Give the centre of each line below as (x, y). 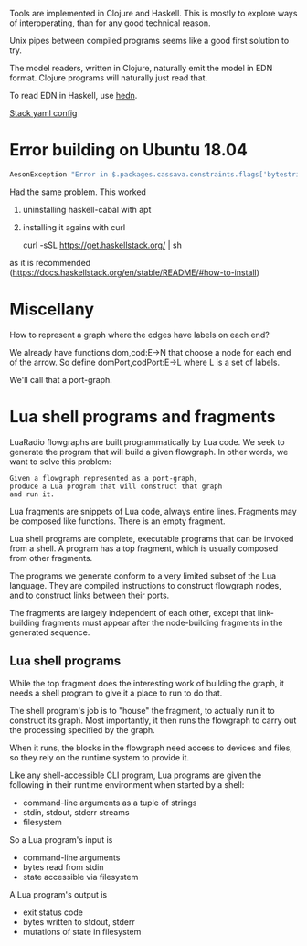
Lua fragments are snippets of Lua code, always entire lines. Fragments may (153, 511)
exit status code (53, 912)
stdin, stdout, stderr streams (76, 812)
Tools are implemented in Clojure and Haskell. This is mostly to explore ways (153, 13)
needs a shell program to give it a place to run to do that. (116, 693)
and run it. (32, 494)
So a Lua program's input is (61, 839)
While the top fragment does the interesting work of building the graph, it (147, 683)
